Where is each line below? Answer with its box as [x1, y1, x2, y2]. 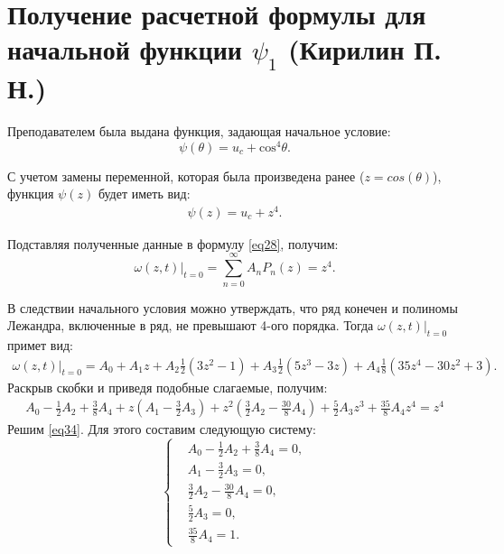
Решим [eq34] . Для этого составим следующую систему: [7, 420, 316, 439]
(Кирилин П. [287, 31, 443, 68]
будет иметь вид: [98, 184, 191, 203]
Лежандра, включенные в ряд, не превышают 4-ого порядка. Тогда [7, 316, 374, 335]
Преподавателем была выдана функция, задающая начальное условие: [7, 121, 391, 140]
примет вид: [7, 335, 73, 354]
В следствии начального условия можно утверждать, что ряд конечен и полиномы [7, 298, 458, 317]
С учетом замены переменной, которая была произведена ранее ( [7, 166, 365, 185]
